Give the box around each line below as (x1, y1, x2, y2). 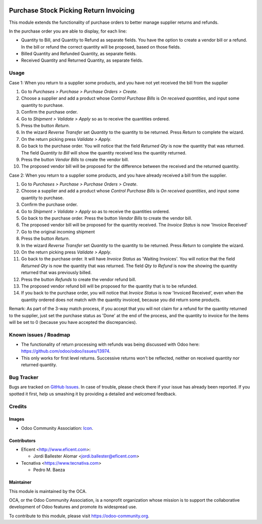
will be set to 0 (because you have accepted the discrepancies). (9, 319, 137, 325)
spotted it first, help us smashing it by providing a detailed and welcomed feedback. (9, 391, 177, 397)
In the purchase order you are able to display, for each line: (9, 28, 127, 34)
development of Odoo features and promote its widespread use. (9, 504, 137, 510)
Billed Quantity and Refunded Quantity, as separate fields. (21, 51, 137, 57)
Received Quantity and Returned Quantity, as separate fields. (21, 57, 143, 63)
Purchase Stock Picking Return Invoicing (9, 6, 135, 15)
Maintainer (9, 479, 32, 485)
